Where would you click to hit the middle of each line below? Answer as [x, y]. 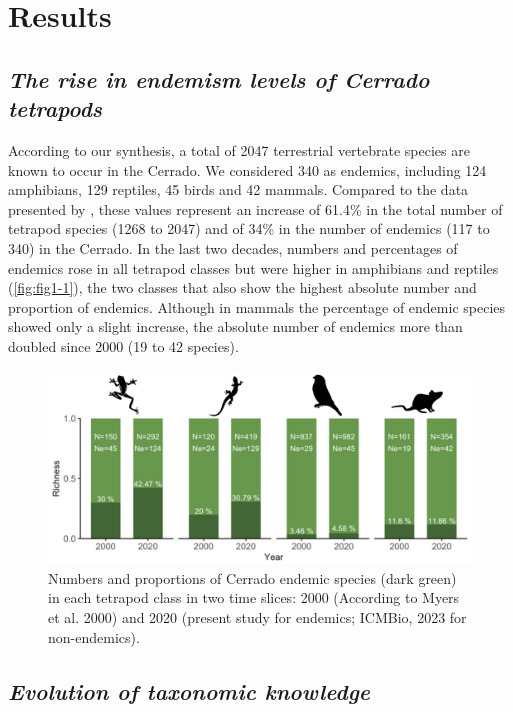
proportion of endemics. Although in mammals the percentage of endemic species [257, 306]
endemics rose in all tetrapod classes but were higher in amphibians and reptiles [253, 267]
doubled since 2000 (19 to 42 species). [123, 345]
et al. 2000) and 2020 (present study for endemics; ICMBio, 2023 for [257, 617]
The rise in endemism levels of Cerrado [219, 78]
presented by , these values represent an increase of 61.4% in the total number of [255, 208]
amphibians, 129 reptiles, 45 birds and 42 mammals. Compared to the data [238, 189]
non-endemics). [94, 636]
